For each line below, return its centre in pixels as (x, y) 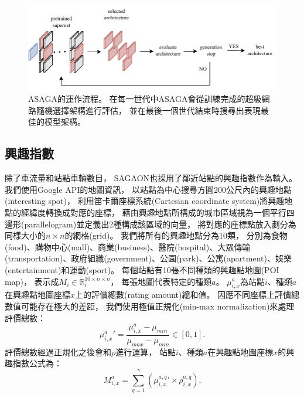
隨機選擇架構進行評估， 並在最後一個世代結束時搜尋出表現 (148, 110)
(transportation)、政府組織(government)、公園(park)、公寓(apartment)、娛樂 (148, 258)
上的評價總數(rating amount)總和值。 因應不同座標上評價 (183, 295)
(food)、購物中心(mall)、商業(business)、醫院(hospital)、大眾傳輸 (128, 246)
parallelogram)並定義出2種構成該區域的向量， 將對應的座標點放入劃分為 (160, 224)
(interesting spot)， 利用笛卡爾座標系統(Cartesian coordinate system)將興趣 (145, 201)
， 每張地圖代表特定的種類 (161, 281)
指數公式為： (37, 363)
